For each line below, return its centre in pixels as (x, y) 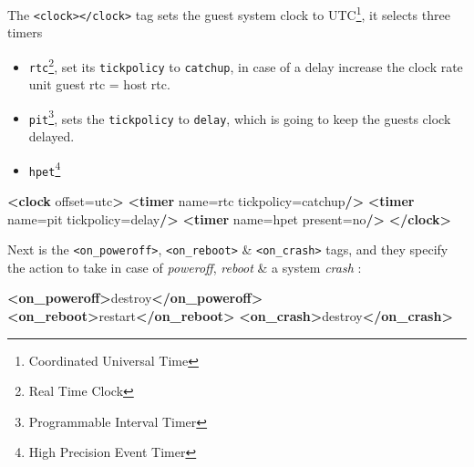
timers (25, 32)
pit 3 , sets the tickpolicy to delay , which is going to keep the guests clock (240, 117)
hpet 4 (45, 168)
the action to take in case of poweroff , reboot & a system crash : (185, 267)
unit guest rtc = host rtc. (99, 84)
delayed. (52, 136)
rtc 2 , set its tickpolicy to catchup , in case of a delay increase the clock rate (246, 65)
